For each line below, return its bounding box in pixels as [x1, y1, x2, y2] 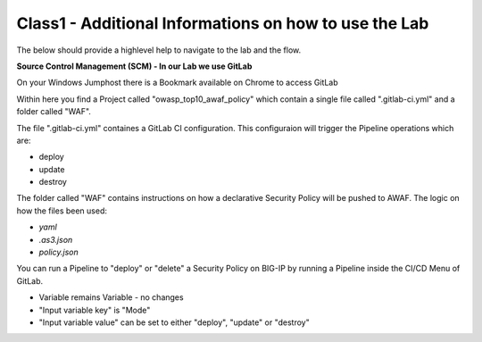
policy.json [38, 246, 79, 258]
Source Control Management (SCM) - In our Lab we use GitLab [16, 61, 253, 71]
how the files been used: [16, 205, 107, 216]
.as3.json [38, 234, 73, 245]
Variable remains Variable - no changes [38, 292, 184, 303]
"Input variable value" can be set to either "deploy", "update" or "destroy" [38, 317, 310, 328]
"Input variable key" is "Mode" [38, 304, 151, 315]
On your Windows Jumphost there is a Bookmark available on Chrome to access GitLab [16, 77, 338, 88]
